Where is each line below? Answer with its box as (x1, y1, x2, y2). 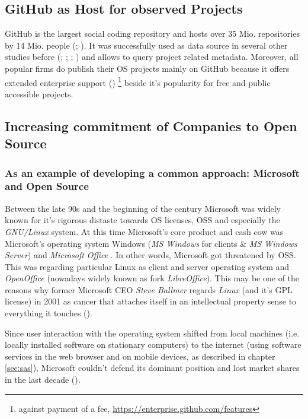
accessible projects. (5, 87, 73, 100)
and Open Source (5, 179, 89, 193)
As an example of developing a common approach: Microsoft (5, 165, 300, 180)
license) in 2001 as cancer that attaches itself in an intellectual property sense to (5, 295, 297, 307)
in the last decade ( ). (5, 373, 81, 386)
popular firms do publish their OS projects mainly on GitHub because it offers (5, 62, 290, 74)
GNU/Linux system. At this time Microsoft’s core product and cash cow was (5, 225, 284, 237)
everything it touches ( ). (5, 307, 92, 319)
